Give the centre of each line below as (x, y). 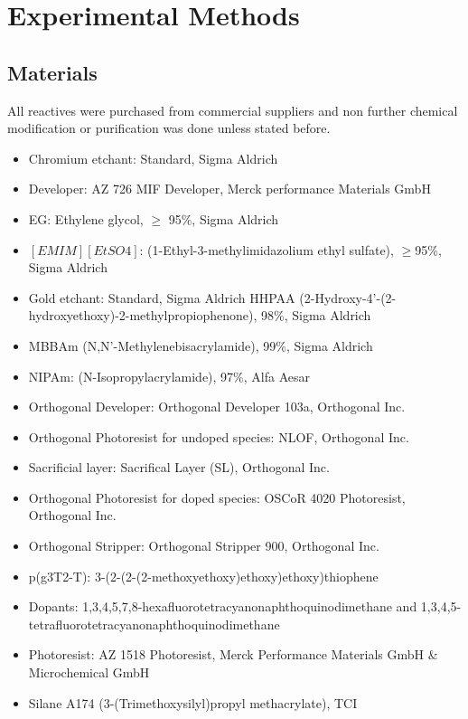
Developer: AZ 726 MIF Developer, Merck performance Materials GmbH (229, 189)
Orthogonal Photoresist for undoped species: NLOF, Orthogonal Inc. (219, 436)
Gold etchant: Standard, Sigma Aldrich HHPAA (162, 297)
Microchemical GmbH (89, 672)
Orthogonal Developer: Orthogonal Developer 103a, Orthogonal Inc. (217, 407)
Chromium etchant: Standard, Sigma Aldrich (153, 158)
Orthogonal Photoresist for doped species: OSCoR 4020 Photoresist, (217, 497)
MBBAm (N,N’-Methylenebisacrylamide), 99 (152, 345)
